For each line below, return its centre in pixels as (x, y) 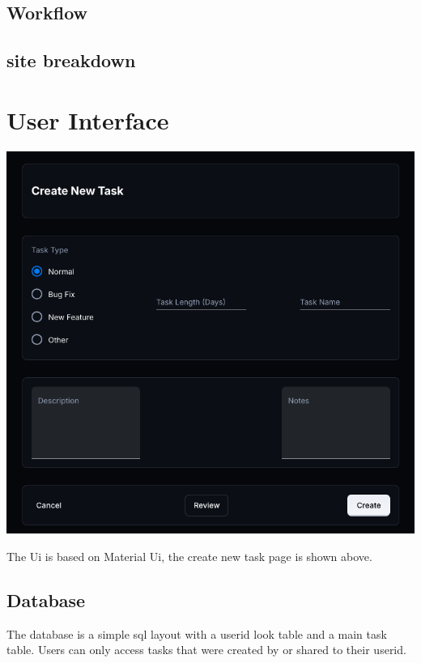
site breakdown (71, 60)
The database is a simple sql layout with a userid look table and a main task (197, 633)
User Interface (88, 119)
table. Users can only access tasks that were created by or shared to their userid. (206, 650)
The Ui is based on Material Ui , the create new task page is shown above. (189, 556)
